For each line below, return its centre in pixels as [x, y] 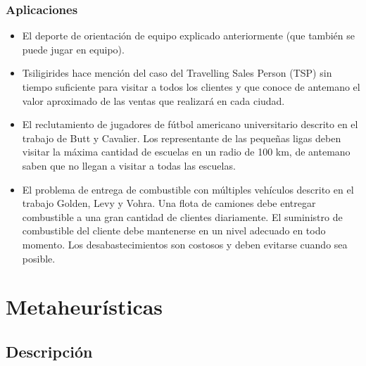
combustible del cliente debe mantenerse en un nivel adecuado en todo [174, 231]
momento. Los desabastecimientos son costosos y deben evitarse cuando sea [185, 244]
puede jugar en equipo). [73, 49]
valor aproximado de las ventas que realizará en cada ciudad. [153, 100]
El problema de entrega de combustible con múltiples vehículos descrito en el [188, 189]
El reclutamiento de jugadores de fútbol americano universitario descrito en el [190, 124]
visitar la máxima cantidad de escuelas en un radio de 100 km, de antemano [186, 152]
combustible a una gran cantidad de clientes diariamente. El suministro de [182, 216]
